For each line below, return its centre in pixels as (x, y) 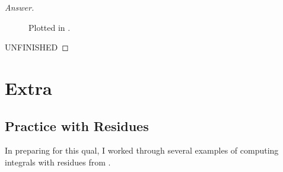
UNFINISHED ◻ (37, 47)
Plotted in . (50, 27)
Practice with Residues (77, 125)
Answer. (20, 7)
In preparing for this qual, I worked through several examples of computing (142, 150)
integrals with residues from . (58, 162)
